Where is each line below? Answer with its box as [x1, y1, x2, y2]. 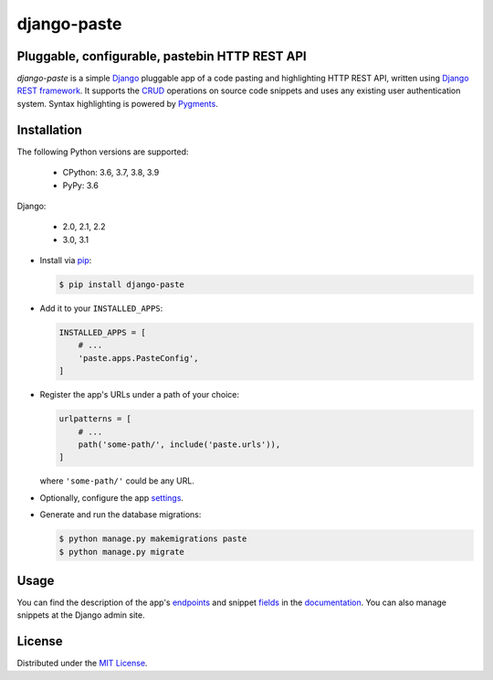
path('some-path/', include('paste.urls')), [78, 439, 281, 450]
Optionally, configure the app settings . [39, 492, 184, 503]
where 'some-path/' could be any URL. [39, 475, 195, 486]
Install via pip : [39, 255, 92, 266]
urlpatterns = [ [58, 414, 132, 424]
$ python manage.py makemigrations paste [58, 534, 247, 544]
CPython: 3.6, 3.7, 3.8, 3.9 [62, 167, 160, 178]
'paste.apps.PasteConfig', [78, 353, 200, 363]
